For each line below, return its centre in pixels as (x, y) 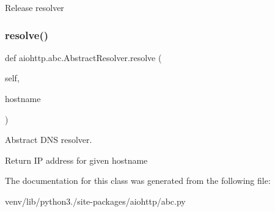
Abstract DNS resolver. (49, 140)
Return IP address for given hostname (76, 160)
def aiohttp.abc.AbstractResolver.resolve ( (83, 57)
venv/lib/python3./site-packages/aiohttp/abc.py (95, 201)
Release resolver (35, 7)
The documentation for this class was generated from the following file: (138, 181)
